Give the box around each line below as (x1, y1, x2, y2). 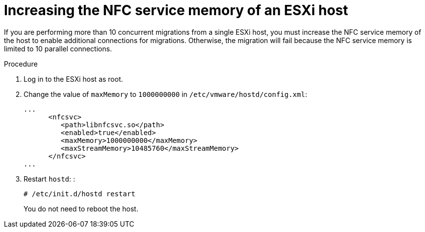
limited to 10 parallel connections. (4, 44, 112, 53)
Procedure (4, 59, 38, 68)
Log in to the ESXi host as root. (24, 74, 123, 83)
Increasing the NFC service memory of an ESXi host (4, 2, 348, 19)
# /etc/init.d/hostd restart (24, 189, 135, 198)
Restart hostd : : (24, 174, 76, 183)
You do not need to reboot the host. (24, 204, 138, 213)
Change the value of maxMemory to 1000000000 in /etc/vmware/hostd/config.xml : (24, 90, 307, 98)
